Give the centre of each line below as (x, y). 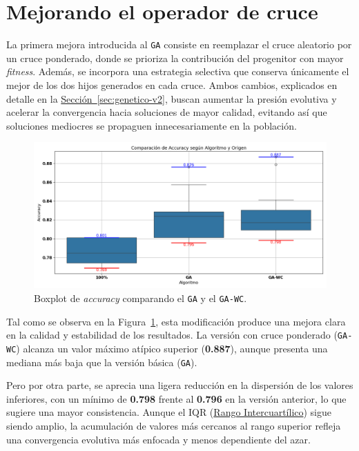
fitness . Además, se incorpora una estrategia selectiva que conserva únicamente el (178, 71)
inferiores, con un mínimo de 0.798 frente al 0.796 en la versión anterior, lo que (176, 398)
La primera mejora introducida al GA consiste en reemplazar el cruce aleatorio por (179, 44)
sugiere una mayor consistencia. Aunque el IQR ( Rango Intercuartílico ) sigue (169, 412)
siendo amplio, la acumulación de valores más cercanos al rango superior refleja (174, 425)
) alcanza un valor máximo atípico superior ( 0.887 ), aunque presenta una (172, 348)
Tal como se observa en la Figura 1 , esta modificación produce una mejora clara (176, 321)
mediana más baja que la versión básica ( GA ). (102, 362)
